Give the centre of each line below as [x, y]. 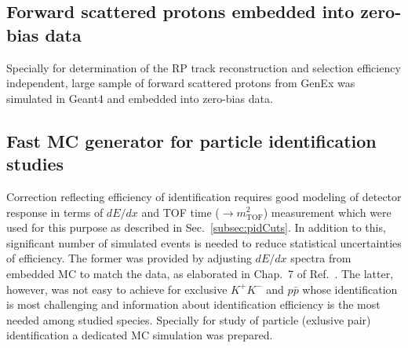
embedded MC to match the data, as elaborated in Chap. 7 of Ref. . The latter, [200, 273]
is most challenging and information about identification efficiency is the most [193, 304]
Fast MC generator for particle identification [191, 140]
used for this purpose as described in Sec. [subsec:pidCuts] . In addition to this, [196, 227]
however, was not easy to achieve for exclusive [117, 289]
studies [35, 164]
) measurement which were [327, 212]
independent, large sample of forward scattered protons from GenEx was [181, 83]
